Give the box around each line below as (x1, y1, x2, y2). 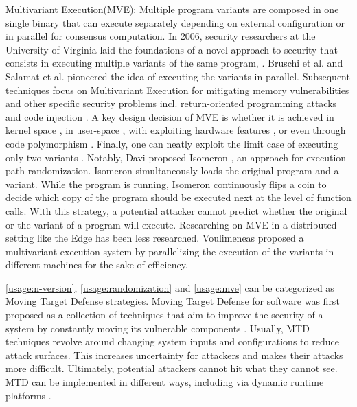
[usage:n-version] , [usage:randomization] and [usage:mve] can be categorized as (5, 280, 334, 294)
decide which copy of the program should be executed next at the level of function (5, 190, 352, 205)
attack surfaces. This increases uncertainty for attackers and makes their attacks (5, 347, 343, 362)
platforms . (5, 388, 51, 402)
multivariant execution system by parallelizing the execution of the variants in (5, 244, 334, 258)
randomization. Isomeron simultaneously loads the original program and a (27, 163, 339, 178)
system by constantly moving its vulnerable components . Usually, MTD (5, 321, 310, 335)
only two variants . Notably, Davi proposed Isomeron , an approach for (5, 150, 303, 164)
